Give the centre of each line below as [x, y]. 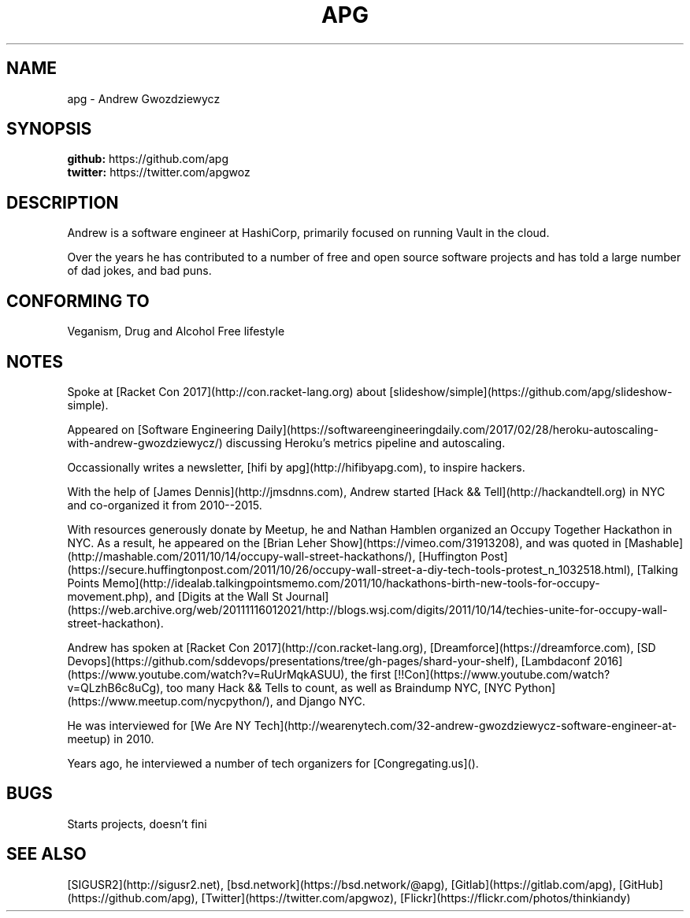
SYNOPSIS [49, 129]
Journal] [307, 596]
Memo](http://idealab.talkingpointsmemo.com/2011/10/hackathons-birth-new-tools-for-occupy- [351, 583]
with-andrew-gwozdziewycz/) [145, 442]
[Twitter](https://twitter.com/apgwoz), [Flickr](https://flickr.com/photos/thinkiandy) [416, 898]
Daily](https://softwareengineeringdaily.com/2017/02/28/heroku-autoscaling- [457, 429]
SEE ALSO [46, 854]
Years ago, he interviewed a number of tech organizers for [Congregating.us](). [273, 763]
